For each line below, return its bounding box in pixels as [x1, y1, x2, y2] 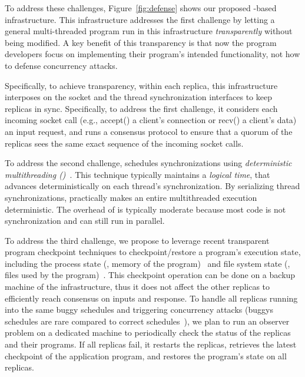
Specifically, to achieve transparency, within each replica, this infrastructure [5, 79, 278, 91]
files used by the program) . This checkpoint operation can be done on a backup [5, 269, 296, 281]
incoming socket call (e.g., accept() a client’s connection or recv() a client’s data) [5, 114, 297, 126]
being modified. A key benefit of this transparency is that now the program [5, 36, 277, 48]
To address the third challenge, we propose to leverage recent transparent [5, 234, 270, 246]
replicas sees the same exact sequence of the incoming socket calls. [5, 137, 244, 149]
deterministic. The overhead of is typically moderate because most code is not [5, 203, 286, 215]
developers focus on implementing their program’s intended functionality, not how [5, 48, 300, 60]
